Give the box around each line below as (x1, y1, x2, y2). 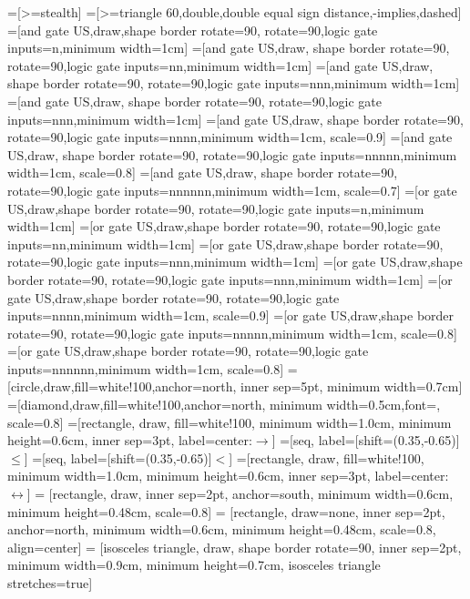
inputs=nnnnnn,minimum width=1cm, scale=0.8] (7, 359, 284, 378)
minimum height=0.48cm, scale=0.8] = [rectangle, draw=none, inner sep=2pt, (7, 502, 445, 521)
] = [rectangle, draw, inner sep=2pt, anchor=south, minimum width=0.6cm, (26, 484, 454, 503)
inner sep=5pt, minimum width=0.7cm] (240, 377, 463, 396)
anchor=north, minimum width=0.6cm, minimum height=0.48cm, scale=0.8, (7, 520, 436, 539)
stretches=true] (7, 574, 93, 592)
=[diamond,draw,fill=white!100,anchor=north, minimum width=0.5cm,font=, (7, 395, 441, 414)
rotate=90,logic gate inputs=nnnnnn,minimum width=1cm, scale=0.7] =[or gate (7, 180, 457, 199)
